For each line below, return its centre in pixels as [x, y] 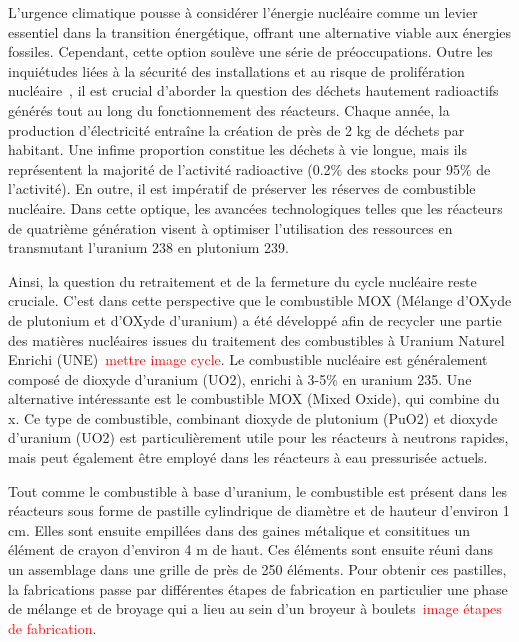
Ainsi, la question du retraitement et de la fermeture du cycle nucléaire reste [242, 280]
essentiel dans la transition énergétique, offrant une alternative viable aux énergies [260, 31]
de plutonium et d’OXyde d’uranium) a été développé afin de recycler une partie [255, 319]
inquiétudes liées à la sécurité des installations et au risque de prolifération [236, 70]
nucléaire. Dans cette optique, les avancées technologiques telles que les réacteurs [255, 207]
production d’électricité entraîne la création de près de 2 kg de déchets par [236, 129]
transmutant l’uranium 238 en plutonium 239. [148, 247]
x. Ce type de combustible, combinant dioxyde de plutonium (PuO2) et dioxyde [253, 417]
